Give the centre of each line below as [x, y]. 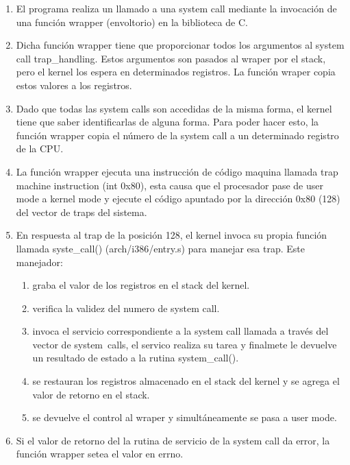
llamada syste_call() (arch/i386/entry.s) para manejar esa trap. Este [160, 248]
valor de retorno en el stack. [91, 394]
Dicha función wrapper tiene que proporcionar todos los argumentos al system [180, 45]
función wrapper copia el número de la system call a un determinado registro [177, 135]
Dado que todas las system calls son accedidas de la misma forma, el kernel [174, 108]
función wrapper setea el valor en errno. [100, 454]
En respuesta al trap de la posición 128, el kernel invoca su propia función [172, 235]
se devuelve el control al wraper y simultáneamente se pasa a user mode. [185, 417]
